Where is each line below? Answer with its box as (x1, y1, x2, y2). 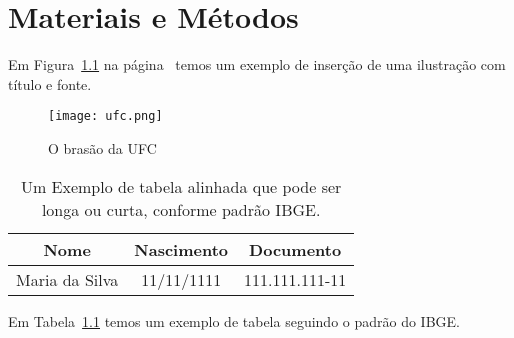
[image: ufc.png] (48, 109, 163, 124)
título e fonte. (8, 73, 92, 94)
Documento (249, 237, 342, 261)
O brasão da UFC (48, 137, 157, 158)
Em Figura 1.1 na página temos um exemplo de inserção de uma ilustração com (8, 54, 506, 75)
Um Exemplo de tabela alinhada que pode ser (20, 174, 342, 198)
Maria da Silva (16, 267, 119, 291)
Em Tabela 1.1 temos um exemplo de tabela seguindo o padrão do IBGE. (8, 310, 460, 331)
